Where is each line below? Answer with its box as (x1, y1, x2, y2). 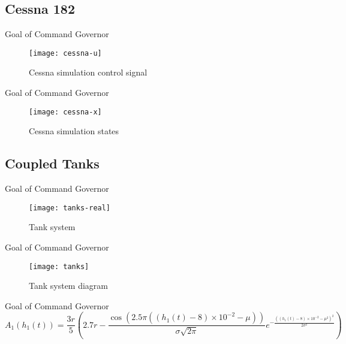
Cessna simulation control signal (29, 66, 148, 79)
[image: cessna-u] (29, 49, 102, 58)
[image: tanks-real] (29, 203, 111, 212)
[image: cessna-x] (29, 107, 102, 116)
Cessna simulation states (29, 125, 119, 137)
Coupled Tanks (5, 154, 100, 173)
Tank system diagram (29, 279, 109, 292)
